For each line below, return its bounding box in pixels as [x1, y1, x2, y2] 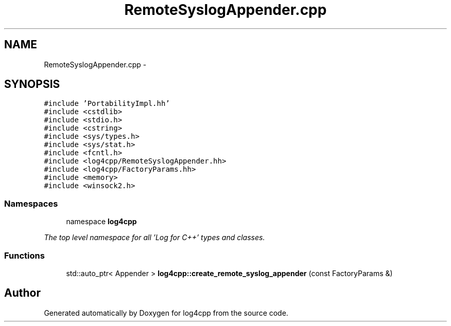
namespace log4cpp [66, 217, 137, 226]
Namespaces [4, 198, 58, 209]
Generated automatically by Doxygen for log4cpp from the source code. [44, 308, 288, 317]
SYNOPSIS [4, 78, 60, 91]
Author [4, 286, 41, 300]
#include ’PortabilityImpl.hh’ [44, 99, 170, 108]
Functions [4, 250, 45, 261]
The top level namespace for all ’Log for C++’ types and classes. [44, 233, 265, 242]
